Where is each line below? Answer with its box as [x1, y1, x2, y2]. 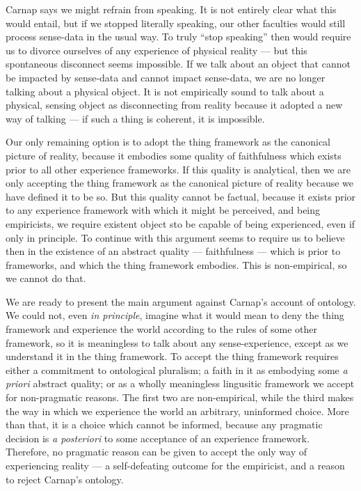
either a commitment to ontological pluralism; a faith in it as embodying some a [6, 362, 348, 377]
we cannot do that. [6, 271, 86, 286]
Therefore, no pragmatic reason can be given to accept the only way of [6, 444, 307, 459]
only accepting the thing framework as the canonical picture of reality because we [6, 176, 354, 190]
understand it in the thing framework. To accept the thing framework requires [6, 349, 339, 364]
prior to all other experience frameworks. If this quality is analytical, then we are [6, 162, 351, 176]
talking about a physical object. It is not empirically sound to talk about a [6, 84, 324, 98]
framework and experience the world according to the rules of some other [6, 322, 318, 336]
